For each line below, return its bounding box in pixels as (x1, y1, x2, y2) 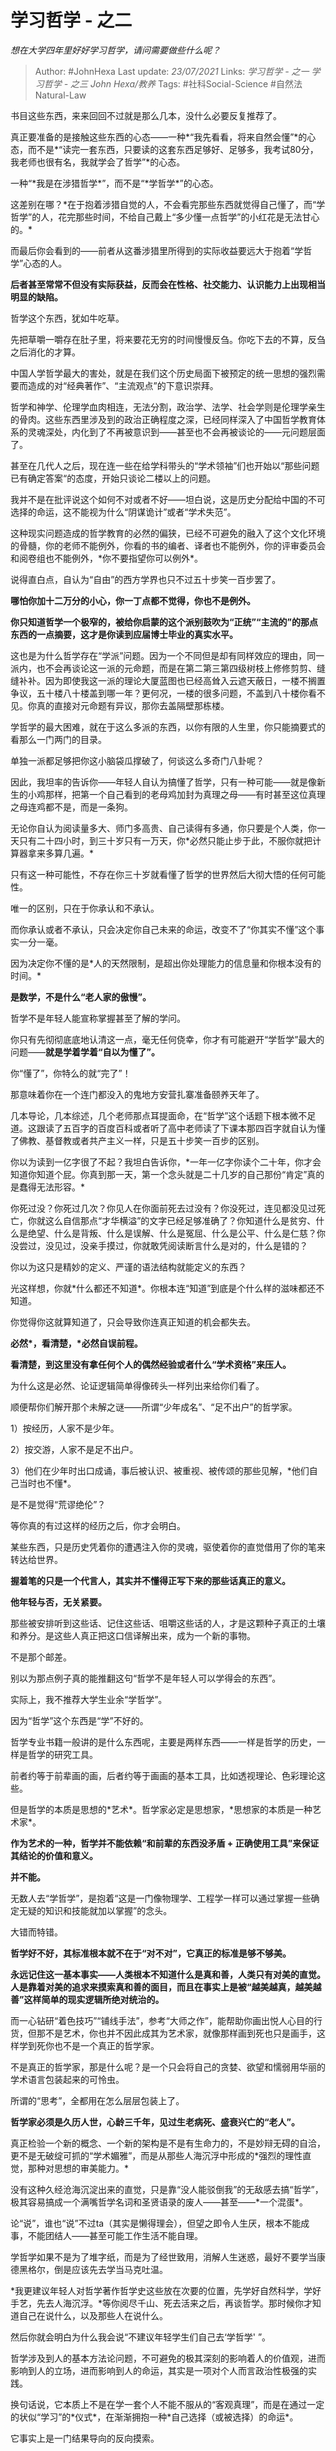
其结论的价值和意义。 (10, 1849, 98, 1861)
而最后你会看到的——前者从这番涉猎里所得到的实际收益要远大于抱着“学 (10, 244, 304, 256)
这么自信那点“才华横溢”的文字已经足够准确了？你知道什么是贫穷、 (44, 1214, 317, 1226)
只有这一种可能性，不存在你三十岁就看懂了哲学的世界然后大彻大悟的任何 (10, 868, 308, 880)
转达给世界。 (10, 1553, 63, 1565)
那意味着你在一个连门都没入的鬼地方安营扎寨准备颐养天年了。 (10, 1088, 265, 1100)
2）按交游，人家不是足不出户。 (10, 1443, 139, 1455)
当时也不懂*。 (18, 1477, 77, 1489)
